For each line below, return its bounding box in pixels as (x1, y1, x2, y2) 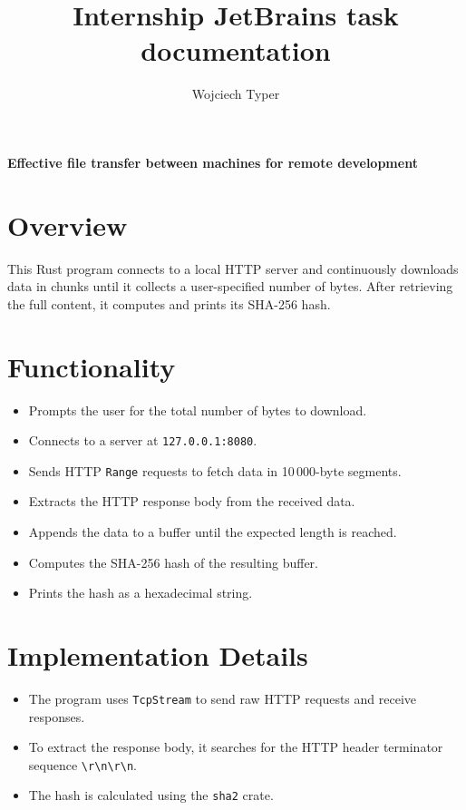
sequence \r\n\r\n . (28, 755, 137, 774)
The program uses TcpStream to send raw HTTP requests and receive (28, 688, 417, 708)
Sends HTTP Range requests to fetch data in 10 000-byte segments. (28, 461, 402, 480)
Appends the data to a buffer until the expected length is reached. (28, 522, 397, 542)
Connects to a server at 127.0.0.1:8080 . (28, 431, 257, 450)
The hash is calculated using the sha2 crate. (28, 786, 274, 805)
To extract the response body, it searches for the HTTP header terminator (28, 737, 443, 756)
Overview (7, 206, 128, 243)
